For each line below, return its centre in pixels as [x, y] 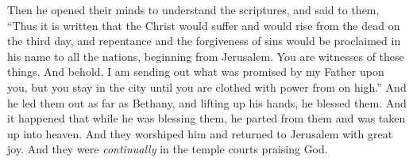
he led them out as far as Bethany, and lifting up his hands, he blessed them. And [207, 102]
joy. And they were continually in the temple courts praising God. [168, 149]
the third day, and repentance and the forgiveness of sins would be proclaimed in [204, 41]
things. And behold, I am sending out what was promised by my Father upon [196, 72]
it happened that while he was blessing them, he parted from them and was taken [206, 118]
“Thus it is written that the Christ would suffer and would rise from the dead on [204, 25]
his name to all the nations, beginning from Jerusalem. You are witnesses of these [206, 56]
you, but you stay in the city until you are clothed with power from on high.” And [207, 87]
